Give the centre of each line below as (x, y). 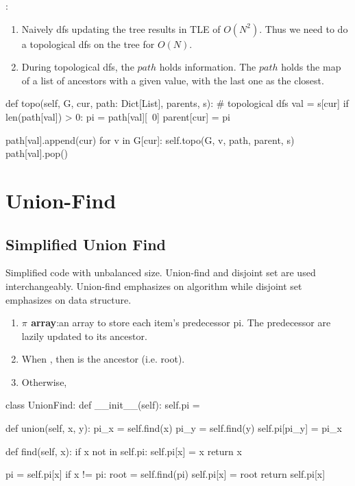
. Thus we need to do (304, 28)
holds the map (311, 67)
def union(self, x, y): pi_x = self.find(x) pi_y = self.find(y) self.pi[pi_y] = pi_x (174, 428)
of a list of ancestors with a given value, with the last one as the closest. (173, 80)
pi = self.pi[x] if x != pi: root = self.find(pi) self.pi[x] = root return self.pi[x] (166, 474)
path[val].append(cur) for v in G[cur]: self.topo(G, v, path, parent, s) (150, 139)
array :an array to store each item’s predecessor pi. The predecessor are (181, 323)
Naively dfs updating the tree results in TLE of (121, 28)
